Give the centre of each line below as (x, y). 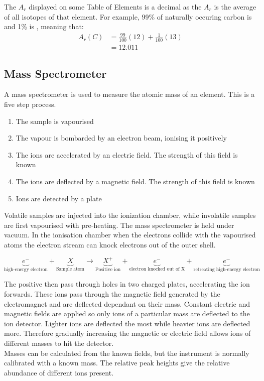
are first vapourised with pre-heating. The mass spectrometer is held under (119, 225)
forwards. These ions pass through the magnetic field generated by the (112, 294)
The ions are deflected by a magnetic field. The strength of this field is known (135, 181)
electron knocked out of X (157, 269)
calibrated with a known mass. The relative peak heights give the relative (117, 363)
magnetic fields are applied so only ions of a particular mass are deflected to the (127, 313)
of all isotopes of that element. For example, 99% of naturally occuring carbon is (128, 16)
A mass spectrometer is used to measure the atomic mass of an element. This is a (129, 94)
